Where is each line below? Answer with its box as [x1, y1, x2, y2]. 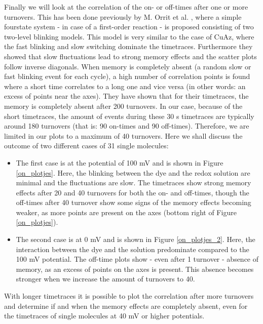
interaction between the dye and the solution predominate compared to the [16, 244, 249, 254]
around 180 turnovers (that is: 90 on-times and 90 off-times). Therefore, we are [4, 120, 249, 131]
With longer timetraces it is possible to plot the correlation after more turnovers [4, 291, 254, 301]
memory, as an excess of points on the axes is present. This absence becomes [16, 263, 254, 274]
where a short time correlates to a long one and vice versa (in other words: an [4, 80, 246, 91]
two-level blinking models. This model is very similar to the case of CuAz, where [4, 31, 254, 42]
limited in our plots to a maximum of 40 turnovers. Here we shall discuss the [4, 130, 243, 141]
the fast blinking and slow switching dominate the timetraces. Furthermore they [4, 41, 253, 52]
